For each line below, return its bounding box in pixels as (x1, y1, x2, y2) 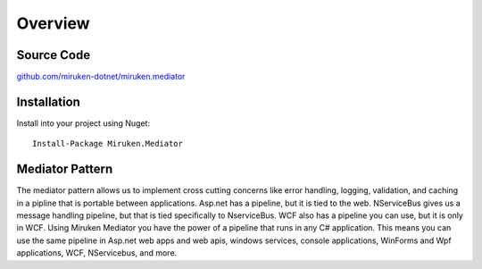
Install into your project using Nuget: (16, 117, 151, 129)
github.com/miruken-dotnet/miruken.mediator (16, 71, 186, 82)
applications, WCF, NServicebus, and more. (16, 248, 178, 258)
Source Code (16, 47, 91, 63)
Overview (16, 13, 90, 33)
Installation (16, 94, 80, 109)
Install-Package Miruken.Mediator (32, 139, 183, 149)
